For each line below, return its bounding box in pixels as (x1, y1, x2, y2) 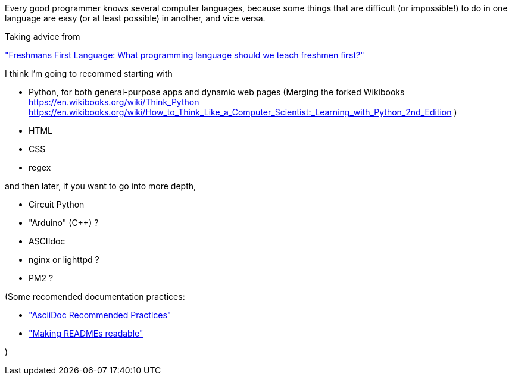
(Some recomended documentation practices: (5, 291, 185, 302)
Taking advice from (5, 32, 80, 42)
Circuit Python (29, 199, 85, 209)
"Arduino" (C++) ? (29, 218, 99, 228)
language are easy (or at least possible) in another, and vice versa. (5, 13, 266, 23)
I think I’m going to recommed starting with (5, 68, 173, 78)
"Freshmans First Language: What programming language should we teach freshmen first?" (5, 50, 364, 60)
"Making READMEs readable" (29, 328, 143, 338)
